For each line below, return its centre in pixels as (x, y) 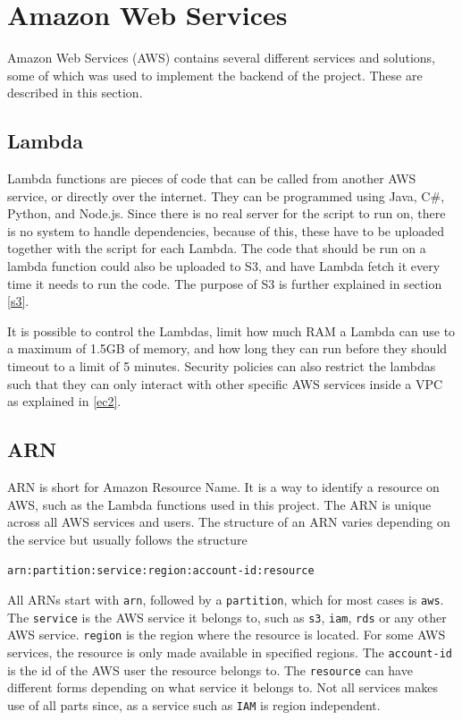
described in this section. (75, 93)
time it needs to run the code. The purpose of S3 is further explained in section (225, 283)
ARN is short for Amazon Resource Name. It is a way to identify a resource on (223, 487)
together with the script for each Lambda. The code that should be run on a (217, 248)
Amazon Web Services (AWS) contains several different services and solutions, (221, 58)
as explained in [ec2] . (64, 401)
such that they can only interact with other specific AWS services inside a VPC (225, 383)
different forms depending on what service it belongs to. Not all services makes (223, 687)
